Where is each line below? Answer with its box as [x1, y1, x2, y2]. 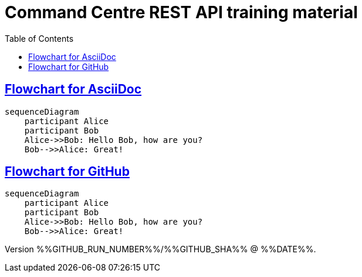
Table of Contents [5, 33, 74, 44]
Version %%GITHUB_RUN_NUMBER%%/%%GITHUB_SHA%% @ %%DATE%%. [5, 244, 316, 255]
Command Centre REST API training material [5, 2, 358, 22]
